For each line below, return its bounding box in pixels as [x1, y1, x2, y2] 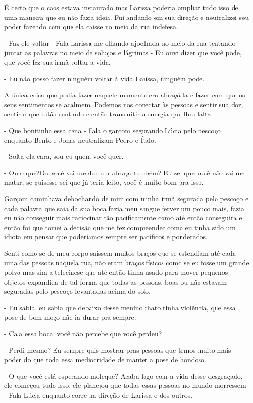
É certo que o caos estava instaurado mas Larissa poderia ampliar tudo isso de [4, 2, 238, 12]
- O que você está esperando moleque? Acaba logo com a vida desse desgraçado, [4, 370, 243, 381]
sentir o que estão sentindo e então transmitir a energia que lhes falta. [4, 109, 213, 119]
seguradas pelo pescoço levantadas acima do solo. [4, 286, 151, 296]
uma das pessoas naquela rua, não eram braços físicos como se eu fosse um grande [4, 257, 249, 268]
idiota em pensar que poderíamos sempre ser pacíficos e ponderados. [4, 231, 208, 242]
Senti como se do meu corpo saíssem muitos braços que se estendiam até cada [4, 248, 236, 258]
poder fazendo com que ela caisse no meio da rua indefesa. [4, 21, 178, 32]
